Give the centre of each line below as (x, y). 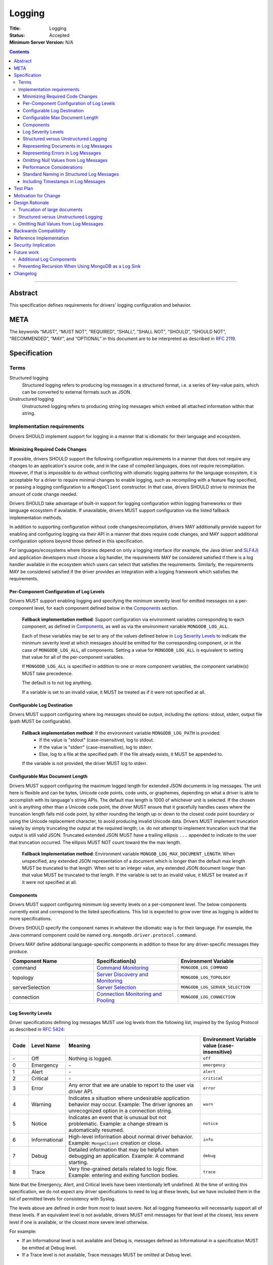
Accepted (59, 35)
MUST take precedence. (48, 673)
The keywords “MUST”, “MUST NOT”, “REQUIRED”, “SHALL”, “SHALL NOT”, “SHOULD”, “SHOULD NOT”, (118, 331)
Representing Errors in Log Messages (62, 153)
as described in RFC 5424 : (37, 1029)
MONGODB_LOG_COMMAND (204, 968)
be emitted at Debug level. (49, 1248)
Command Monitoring (123, 967)
